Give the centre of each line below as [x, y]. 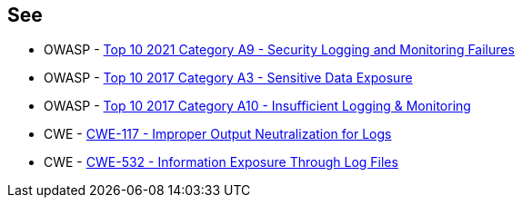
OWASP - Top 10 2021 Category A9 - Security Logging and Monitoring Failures [279, 50]
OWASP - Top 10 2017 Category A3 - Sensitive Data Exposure [228, 78]
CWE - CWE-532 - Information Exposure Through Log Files [221, 162]
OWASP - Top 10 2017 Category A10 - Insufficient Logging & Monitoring [257, 106]
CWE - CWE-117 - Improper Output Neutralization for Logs [218, 134]
